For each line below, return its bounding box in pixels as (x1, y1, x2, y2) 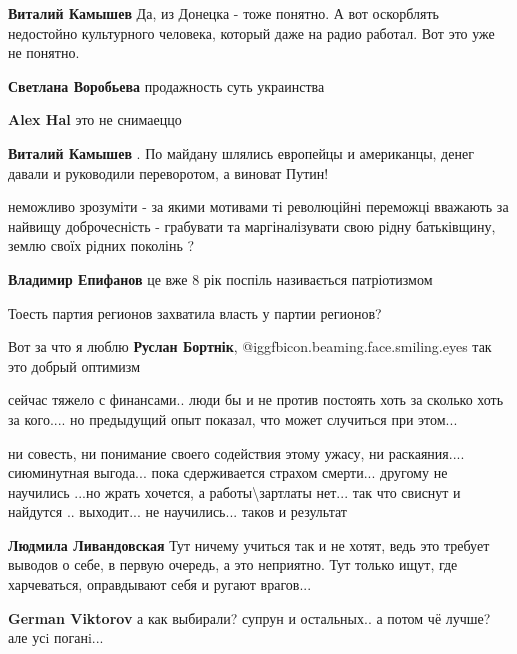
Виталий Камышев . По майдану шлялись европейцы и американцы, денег (8, 142, 474, 163)
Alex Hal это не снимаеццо (8, 109, 182, 130)
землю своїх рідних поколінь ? (8, 235, 195, 256)
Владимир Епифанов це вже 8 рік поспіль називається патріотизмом (8, 268, 433, 289)
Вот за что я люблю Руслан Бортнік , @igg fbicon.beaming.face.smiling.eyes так (8, 336, 492, 357)
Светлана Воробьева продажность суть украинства (8, 75, 325, 96)
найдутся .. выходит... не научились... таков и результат (8, 501, 347, 522)
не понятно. (8, 42, 80, 63)
